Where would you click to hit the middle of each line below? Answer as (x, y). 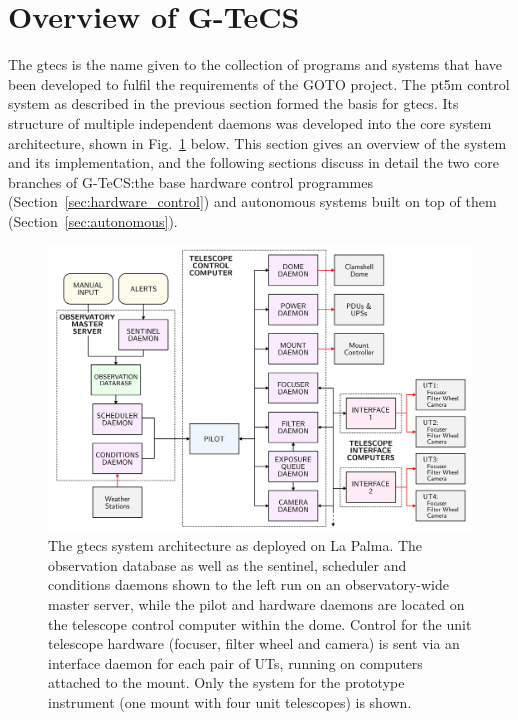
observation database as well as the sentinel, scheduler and (227, 564)
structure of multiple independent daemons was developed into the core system (250, 122)
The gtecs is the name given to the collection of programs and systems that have (255, 64)
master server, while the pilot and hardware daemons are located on (256, 603)
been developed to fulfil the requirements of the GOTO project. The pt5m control (259, 83)
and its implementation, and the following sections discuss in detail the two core (253, 162)
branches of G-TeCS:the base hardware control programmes (190, 181)
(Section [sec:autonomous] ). (93, 220)
